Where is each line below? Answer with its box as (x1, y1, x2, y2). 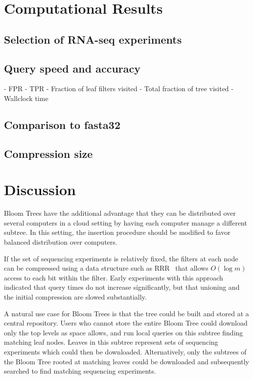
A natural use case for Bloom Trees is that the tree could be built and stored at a (4, 308, 249, 318)
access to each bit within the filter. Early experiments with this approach (4, 272, 223, 282)
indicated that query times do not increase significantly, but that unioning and (4, 282, 240, 292)
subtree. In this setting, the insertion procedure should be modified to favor (4, 227, 230, 237)
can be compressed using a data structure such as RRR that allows (4, 263, 208, 273)
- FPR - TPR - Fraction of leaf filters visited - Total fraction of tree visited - (4, 83, 233, 94)
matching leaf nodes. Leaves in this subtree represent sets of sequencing (4, 337, 218, 347)
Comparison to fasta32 (4, 117, 120, 132)
